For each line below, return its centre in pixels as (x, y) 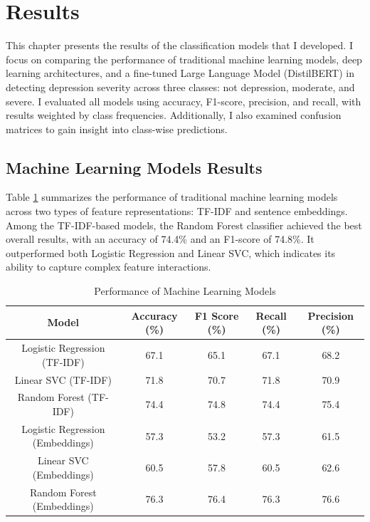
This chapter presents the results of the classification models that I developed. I (179, 45)
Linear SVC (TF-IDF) (63, 379)
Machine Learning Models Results (134, 167)
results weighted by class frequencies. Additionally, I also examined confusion (174, 115)
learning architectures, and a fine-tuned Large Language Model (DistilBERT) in (180, 73)
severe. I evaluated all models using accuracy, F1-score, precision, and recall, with (184, 101)
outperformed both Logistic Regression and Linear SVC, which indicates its (171, 252)
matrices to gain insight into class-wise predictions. (117, 129)
